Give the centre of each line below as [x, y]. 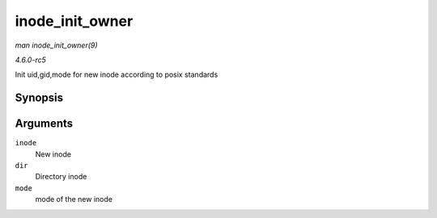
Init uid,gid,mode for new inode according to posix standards [117, 75]
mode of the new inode [74, 199]
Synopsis [39, 98]
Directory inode [61, 177]
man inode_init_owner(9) [56, 45]
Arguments [44, 124]
